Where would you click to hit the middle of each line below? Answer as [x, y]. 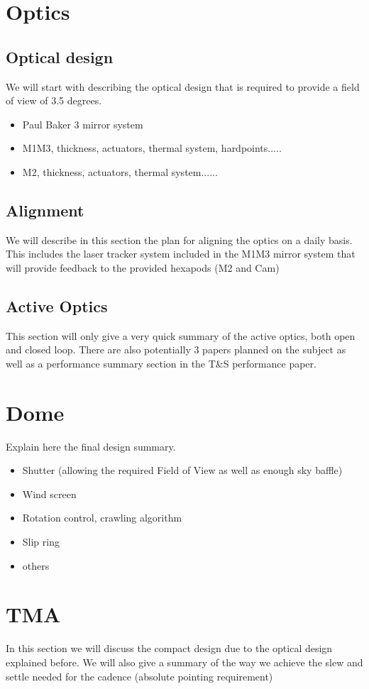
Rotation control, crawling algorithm [102, 518]
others [36, 565]
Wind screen [49, 494]
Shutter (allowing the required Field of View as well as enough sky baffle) [182, 470]
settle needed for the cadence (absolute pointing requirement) [139, 676]
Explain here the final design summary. [91, 446]
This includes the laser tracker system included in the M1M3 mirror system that [181, 254]
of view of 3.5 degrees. [54, 100]
